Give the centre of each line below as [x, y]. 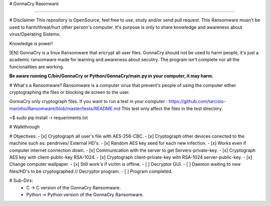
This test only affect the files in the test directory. [172, 109]
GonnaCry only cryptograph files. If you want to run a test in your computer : [88, 101]
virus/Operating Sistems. [35, 34]
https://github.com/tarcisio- [197, 101]
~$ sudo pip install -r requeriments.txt [48, 118]
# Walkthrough [25, 127]
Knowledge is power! [31, 43]
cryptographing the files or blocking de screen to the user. [70, 92]
